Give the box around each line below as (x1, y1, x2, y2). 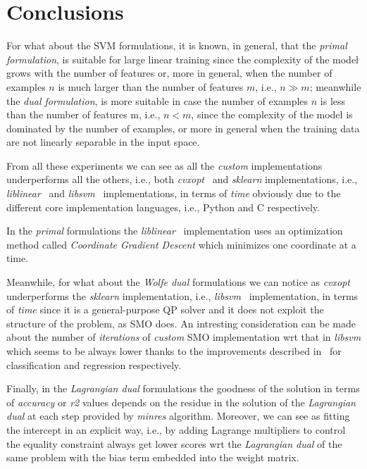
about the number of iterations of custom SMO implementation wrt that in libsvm (6, 330, 361, 344)
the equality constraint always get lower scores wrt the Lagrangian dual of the (6, 436, 342, 451)
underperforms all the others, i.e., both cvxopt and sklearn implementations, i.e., (6, 172, 358, 187)
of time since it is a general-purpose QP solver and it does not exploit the (6, 302, 324, 317)
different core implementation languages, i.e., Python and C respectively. (6, 199, 320, 214)
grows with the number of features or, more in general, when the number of (6, 65, 332, 80)
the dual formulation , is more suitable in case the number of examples (6, 93, 309, 108)
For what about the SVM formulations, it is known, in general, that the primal (6, 38, 347, 53)
